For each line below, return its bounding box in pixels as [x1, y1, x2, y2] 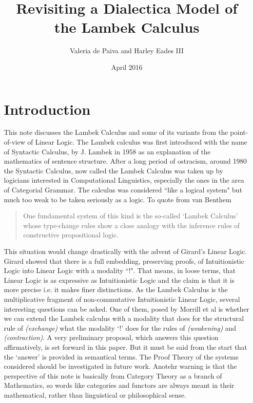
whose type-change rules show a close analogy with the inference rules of [23, 220, 240, 230]
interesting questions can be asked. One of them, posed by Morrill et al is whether [4, 303, 250, 314]
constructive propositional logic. [23, 230, 118, 240]
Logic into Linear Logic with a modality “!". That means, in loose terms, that [4, 265, 236, 276]
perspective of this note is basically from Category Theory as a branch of [4, 370, 222, 381]
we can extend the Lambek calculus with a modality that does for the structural [4, 313, 244, 323]
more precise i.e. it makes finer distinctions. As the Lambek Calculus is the [4, 284, 228, 295]
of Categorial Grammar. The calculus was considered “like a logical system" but [4, 185, 242, 194]
